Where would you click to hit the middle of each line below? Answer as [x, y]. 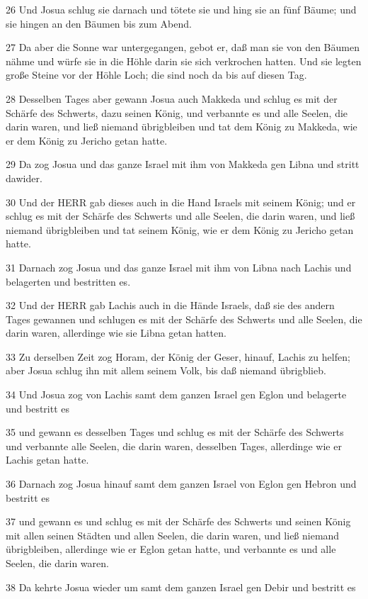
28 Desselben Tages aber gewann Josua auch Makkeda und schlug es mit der [172, 98]
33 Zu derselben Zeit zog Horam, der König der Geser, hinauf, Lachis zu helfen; [178, 356]
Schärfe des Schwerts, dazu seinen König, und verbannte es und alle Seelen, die [177, 112]
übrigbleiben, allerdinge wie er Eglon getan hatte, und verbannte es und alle [171, 549]
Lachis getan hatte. [47, 460]
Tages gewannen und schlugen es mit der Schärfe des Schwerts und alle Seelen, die [184, 319]
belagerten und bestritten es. [68, 281]
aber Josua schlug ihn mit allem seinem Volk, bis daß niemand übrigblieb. [166, 370]
